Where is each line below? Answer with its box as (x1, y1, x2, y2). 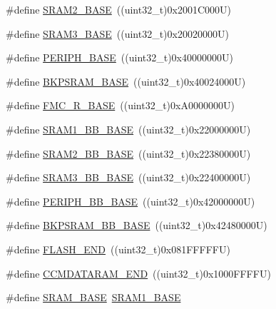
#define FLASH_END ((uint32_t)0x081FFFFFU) (6, 241, 230, 256)
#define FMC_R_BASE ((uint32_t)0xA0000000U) (6, 98, 235, 113)
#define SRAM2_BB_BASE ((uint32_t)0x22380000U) (6, 146, 251, 161)
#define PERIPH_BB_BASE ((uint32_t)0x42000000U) (6, 193, 255, 208)
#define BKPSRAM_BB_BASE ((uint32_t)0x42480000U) (6, 218, 267, 233)
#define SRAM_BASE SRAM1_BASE (6, 290, 181, 305)
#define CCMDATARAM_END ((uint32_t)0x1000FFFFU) (6, 265, 271, 280)
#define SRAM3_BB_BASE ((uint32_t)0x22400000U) (6, 170, 251, 185)
